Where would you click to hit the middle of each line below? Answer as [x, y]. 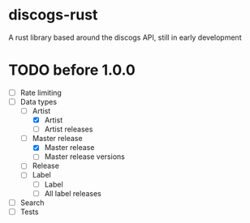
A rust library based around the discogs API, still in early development [125, 37]
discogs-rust [53, 15]
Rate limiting [41, 92]
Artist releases [69, 129]
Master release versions [85, 157]
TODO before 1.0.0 [72, 70]
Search [32, 202]
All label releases [73, 193]
